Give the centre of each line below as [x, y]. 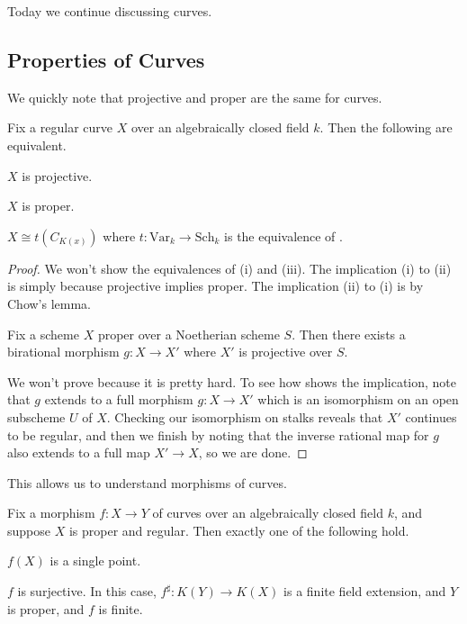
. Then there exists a [349, 334]
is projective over [286, 352]
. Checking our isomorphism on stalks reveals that [245, 416]
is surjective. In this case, [87, 591]
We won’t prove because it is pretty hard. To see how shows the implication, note [232, 381]
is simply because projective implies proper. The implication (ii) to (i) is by [216, 286]
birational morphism [63, 352]
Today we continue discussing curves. [110, 11]
